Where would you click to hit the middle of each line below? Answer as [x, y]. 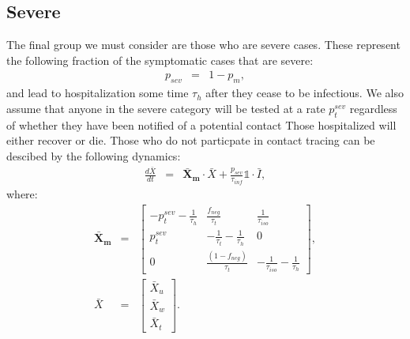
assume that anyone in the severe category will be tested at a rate [166, 108]
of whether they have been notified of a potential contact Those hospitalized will [201, 124]
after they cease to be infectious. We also [305, 93]
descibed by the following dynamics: [94, 155]
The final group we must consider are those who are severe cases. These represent [203, 45]
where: [22, 193]
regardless [373, 108]
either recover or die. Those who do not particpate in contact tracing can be [191, 140]
